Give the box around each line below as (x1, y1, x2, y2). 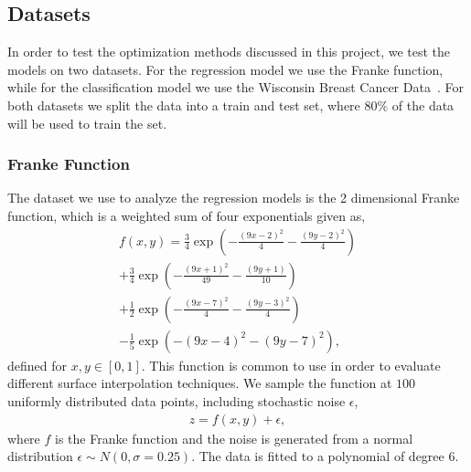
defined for (7, 355, 68, 374)
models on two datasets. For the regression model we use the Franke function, (7, 59, 444, 79)
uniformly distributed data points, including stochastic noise (7, 391, 346, 410)
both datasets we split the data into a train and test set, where (7, 95, 360, 114)
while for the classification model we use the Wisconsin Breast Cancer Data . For (7, 78, 464, 97)
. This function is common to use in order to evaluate (141, 355, 441, 374)
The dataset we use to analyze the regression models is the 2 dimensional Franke (7, 188, 460, 207)
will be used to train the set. (7, 113, 167, 132)
